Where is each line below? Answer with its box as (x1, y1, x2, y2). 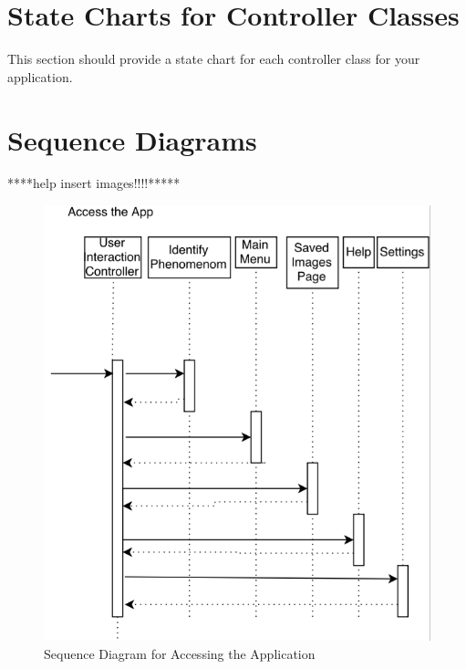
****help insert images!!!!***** (7, 173, 181, 193)
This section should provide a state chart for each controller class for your (7, 49, 420, 68)
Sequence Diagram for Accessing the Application (44, 643, 316, 663)
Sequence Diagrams (7, 120, 257, 158)
